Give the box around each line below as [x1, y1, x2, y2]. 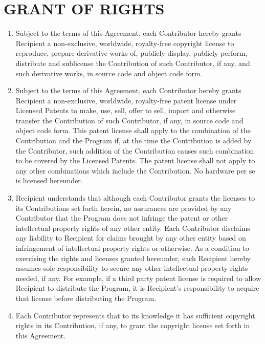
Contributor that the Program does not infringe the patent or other [15, 212, 228, 223]
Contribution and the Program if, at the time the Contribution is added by [15, 135, 252, 146]
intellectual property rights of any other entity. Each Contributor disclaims [15, 222, 250, 233]
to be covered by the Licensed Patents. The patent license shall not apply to [15, 155, 255, 166]
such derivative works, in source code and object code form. [15, 68, 203, 78]
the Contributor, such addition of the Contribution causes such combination [15, 145, 254, 156]
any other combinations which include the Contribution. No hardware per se [15, 165, 255, 176]
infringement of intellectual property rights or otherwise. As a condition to [15, 243, 249, 253]
